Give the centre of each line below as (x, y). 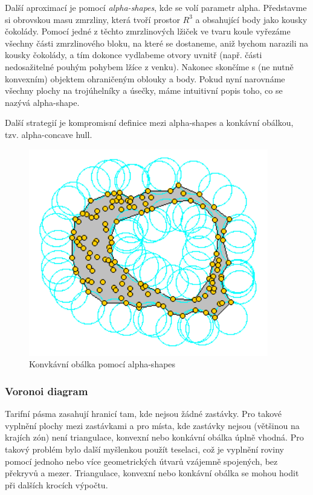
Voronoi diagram (47, 391)
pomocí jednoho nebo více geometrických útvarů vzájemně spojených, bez (141, 461)
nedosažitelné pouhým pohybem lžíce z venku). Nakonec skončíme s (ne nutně (149, 66)
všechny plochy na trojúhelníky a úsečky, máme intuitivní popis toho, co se (144, 90)
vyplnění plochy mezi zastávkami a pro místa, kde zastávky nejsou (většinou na (152, 425)
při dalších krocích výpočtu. (56, 484)
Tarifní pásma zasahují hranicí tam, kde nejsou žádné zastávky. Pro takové (143, 414)
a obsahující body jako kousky (251, 19)
